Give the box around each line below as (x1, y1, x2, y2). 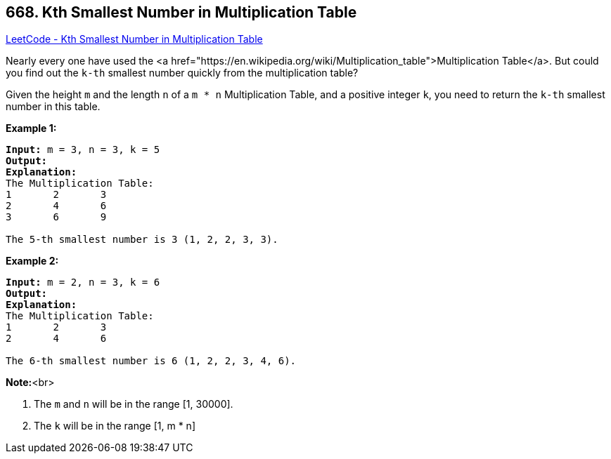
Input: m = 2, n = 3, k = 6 (6, 277, 160, 288)
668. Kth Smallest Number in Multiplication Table (6, 4, 357, 21)
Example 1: (6, 122, 57, 135)
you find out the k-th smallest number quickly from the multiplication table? (6, 67, 359, 79)
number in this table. (6, 100, 101, 113)
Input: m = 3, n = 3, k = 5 (6, 144, 160, 156)
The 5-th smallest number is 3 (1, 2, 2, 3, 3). (6, 234, 278, 246)
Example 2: (6, 255, 59, 267)
